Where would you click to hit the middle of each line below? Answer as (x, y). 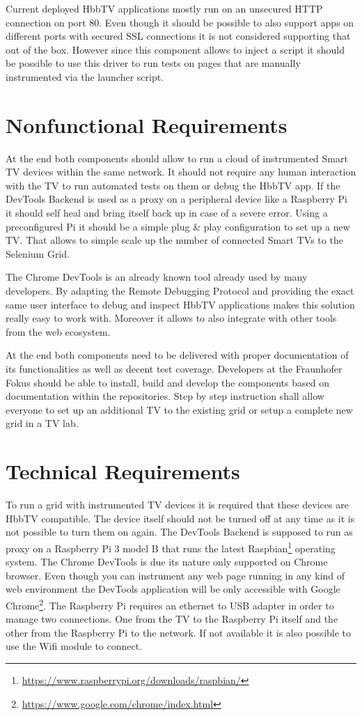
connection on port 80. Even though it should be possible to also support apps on (180, 22)
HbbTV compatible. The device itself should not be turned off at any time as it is (180, 518)
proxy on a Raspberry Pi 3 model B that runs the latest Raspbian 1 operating (171, 547)
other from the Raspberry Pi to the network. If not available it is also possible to (179, 632)
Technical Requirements (123, 471)
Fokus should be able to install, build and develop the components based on (167, 382)
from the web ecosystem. (58, 331)
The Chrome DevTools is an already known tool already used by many (157, 277)
